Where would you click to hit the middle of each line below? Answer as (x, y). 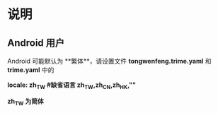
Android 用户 (36, 43)
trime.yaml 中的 (31, 70)
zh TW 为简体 (25, 102)
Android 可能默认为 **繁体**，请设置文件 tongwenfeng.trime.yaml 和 (109, 61)
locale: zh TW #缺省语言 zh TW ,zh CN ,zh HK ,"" (72, 85)
